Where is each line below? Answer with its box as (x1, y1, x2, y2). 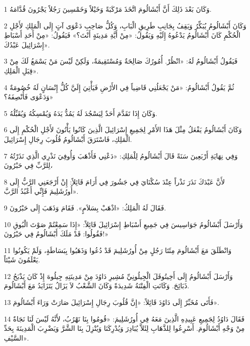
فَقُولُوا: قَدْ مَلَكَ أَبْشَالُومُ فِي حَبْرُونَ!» (4, 229, 108, 239)
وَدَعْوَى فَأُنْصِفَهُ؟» (4, 92, 54, 102)
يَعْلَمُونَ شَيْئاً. (4, 254, 40, 265)
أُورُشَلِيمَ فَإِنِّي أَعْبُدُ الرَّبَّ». (4, 186, 79, 196)
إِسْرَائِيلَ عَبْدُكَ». (4, 39, 50, 49)
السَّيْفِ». (4, 332, 29, 343)
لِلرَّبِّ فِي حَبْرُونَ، (4, 160, 53, 170)
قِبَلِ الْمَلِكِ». (4, 65, 39, 75)
